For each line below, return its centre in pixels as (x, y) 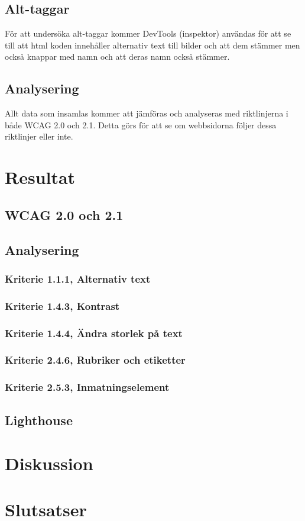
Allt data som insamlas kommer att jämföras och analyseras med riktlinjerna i (147, 113)
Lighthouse (39, 420)
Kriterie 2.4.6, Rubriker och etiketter (95, 360)
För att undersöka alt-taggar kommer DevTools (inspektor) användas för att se (148, 33)
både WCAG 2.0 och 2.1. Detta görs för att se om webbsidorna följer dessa (141, 124)
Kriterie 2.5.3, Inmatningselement (87, 387)
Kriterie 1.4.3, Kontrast (62, 305)
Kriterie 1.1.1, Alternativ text (78, 278)
